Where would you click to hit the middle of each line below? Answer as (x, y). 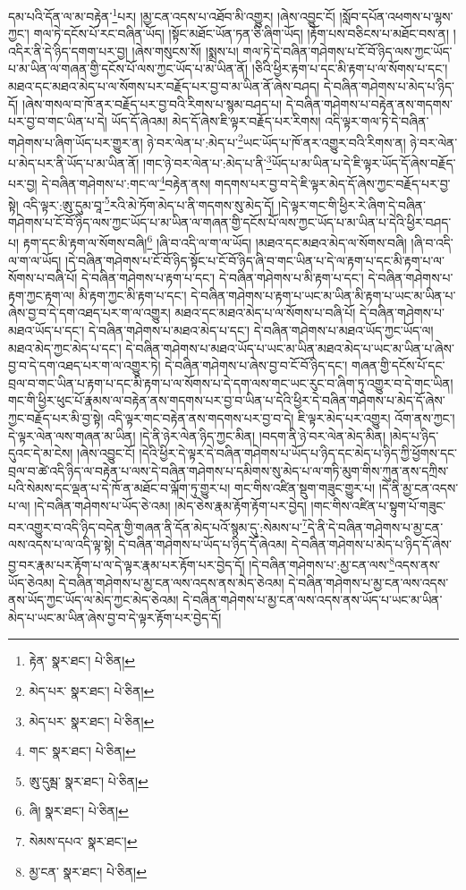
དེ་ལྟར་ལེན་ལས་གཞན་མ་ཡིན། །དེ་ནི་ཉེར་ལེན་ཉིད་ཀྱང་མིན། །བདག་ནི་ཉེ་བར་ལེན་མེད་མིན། (197, 435)
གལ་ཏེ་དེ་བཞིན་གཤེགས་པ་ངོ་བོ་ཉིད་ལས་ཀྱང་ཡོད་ (347, 51)
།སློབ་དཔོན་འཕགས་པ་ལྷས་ (396, 16)
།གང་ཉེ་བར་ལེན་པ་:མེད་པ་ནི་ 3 (208, 161)
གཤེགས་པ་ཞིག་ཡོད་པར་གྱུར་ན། (76, 142)
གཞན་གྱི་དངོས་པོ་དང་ (398, 365)
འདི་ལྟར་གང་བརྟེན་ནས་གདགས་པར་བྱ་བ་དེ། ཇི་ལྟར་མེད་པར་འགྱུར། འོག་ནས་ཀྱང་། (281, 418)
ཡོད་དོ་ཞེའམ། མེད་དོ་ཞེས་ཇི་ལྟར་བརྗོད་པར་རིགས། (216, 121)
